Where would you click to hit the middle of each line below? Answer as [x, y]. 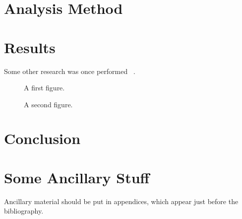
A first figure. [44, 88]
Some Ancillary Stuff [77, 177]
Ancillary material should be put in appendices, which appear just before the [121, 201]
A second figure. [48, 104]
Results [30, 47]
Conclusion [42, 138]
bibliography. [24, 211]
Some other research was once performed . [70, 71]
